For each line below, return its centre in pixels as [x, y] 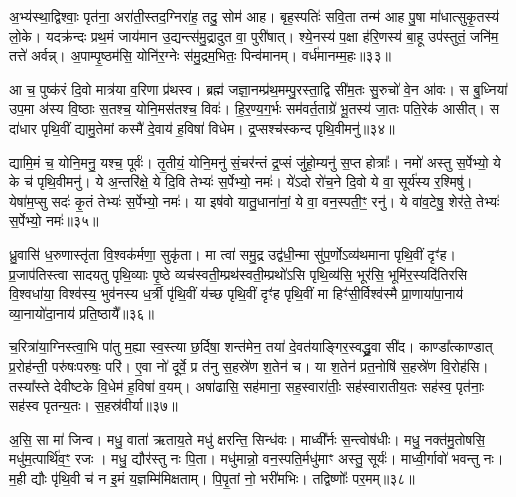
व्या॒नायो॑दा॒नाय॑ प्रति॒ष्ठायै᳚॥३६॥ [81, 312]
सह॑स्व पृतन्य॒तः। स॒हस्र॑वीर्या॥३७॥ [93, 405]
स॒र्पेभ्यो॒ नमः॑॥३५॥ [54, 220]
